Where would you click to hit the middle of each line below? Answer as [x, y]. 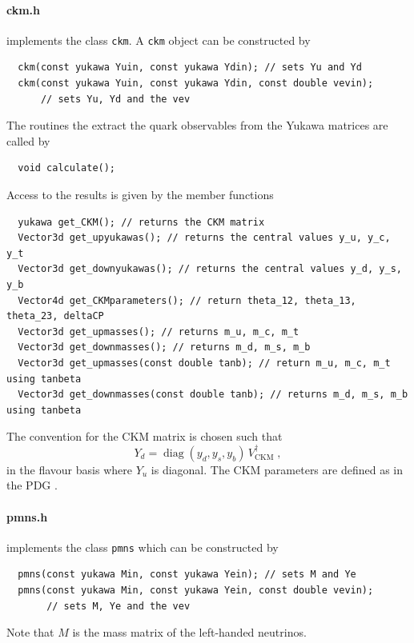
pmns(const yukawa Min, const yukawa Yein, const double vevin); [196, 590]
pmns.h [27, 516]
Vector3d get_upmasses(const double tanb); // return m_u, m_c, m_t [204, 363]
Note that [30, 632]
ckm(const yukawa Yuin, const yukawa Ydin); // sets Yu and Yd [190, 68]
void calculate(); [67, 168]
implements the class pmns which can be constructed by [143, 547]
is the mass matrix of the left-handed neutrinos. [189, 632]
